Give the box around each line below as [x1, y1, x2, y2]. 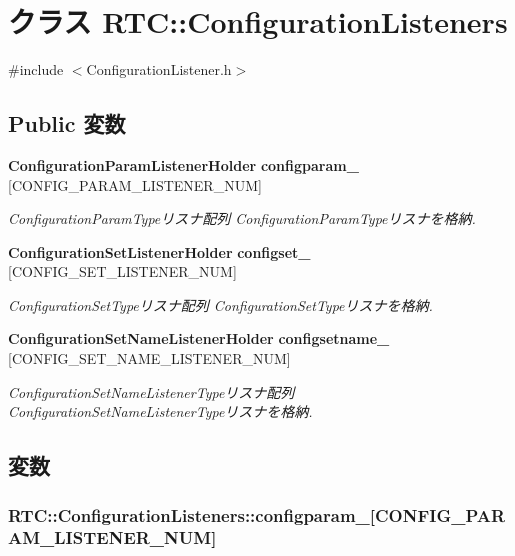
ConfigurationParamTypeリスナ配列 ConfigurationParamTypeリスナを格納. [8, 208, 476, 229]
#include [8, 59, 64, 80]
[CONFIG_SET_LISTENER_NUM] [8, 261, 237, 282]
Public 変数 [8, 108, 126, 139]
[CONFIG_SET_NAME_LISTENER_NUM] [8, 348, 291, 369]
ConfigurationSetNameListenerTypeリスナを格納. [8, 401, 313, 422]
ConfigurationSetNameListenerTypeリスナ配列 [8, 381, 295, 402]
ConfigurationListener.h [86, 59, 232, 80]
